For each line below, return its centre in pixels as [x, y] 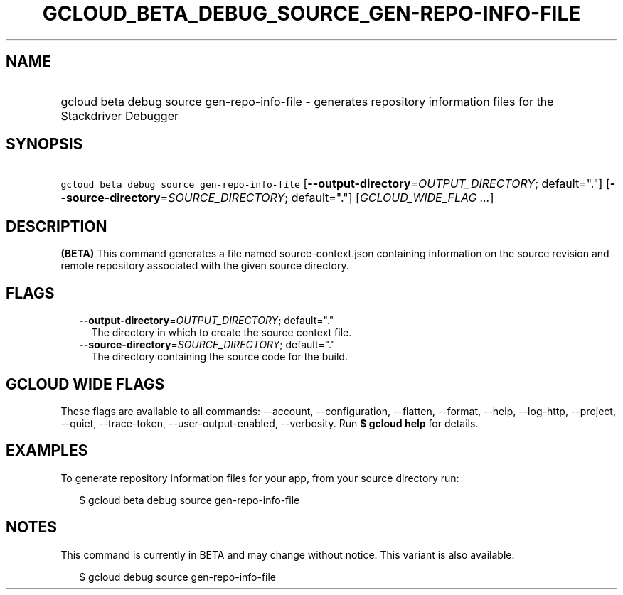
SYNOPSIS [44, 144]
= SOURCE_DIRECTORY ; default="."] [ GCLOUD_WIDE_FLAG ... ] [327, 198]
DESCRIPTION [57, 226]
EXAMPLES [47, 451]
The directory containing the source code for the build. [219, 357]
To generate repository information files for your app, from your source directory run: [260, 478]
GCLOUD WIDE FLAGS [85, 384]
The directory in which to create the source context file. [222, 333]
